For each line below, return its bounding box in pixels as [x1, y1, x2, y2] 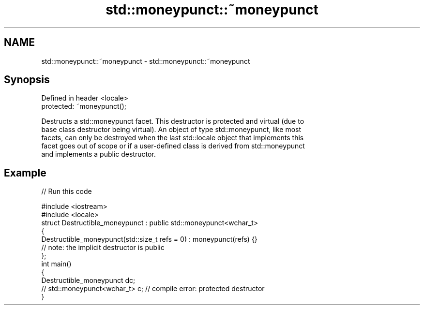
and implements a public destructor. [41, 150, 156, 159]
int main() [41, 260, 72, 268]
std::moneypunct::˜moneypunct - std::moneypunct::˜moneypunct [41, 57, 250, 65]
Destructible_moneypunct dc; [41, 276, 136, 285]
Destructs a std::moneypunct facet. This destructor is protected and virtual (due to [41, 117, 304, 126]
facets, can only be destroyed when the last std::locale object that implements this [41, 133, 304, 142]
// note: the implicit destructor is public [41, 243, 165, 252]
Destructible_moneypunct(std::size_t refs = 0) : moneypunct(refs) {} [41, 235, 257, 244]
